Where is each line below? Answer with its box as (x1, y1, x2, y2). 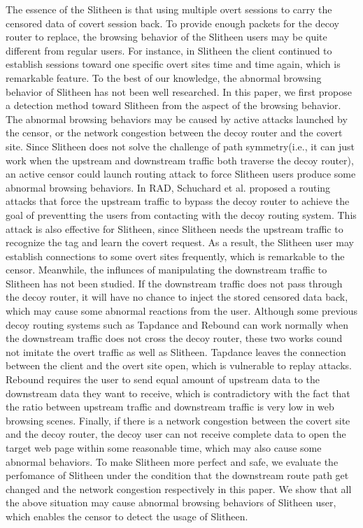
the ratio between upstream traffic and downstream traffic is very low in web (6, 399, 334, 414)
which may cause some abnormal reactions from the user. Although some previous (6, 304, 358, 318)
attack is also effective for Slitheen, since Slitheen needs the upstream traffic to (6, 221, 343, 236)
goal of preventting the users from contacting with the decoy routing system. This (6, 207, 357, 222)
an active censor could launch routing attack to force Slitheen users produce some (6, 166, 356, 181)
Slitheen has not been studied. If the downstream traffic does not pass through (6, 276, 343, 290)
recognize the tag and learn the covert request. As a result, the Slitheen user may (6, 235, 354, 250)
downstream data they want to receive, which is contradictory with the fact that (6, 385, 350, 400)
